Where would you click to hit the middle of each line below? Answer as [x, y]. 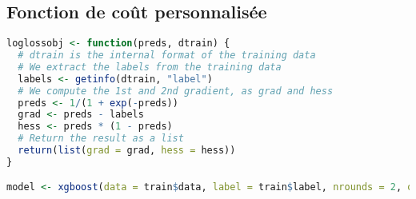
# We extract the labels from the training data [150, 67]
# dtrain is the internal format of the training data [167, 56]
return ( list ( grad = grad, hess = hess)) [127, 151]
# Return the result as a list [101, 139]
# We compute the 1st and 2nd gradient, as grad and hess [176, 91]
